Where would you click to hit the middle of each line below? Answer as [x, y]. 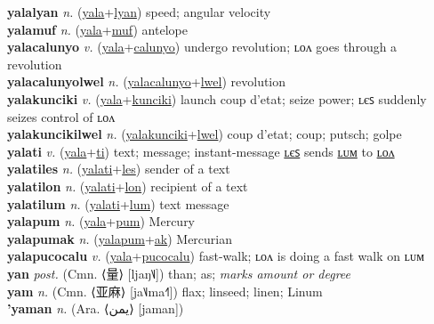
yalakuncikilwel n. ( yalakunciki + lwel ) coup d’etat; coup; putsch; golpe [205, 134]
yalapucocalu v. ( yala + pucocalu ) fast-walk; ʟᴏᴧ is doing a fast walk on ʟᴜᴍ [216, 256]
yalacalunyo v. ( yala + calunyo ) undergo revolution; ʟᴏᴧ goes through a [202, 47]
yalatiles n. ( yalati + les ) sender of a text [119, 169]
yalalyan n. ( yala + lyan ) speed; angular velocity [139, 12]
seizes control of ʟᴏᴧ [61, 116]
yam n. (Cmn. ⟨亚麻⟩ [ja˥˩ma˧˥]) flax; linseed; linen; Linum [165, 291]
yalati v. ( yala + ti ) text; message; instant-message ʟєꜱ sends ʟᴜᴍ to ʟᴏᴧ [201, 151]
